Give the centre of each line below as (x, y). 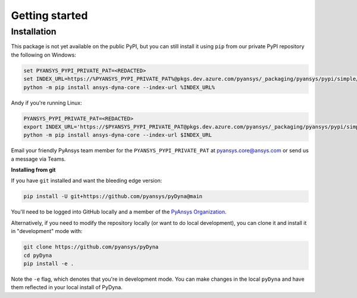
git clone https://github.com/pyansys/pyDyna (91, 247)
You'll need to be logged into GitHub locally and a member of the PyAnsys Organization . (119, 212)
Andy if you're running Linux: (47, 103)
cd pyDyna (38, 255)
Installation (34, 32)
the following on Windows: (44, 55)
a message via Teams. (38, 159)
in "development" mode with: (47, 231)
